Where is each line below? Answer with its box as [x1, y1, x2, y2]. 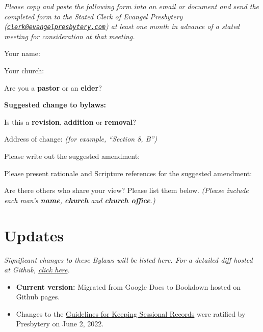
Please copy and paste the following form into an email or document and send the [4, 1, 259, 11]
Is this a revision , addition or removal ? [4, 116, 136, 127]
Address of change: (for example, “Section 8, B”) [4, 133, 157, 144]
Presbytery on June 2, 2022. [16, 318, 104, 329]
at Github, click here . [4, 264, 70, 275]
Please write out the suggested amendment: [4, 151, 140, 161]
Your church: [4, 65, 44, 76]
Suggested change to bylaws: [4, 99, 106, 110]
